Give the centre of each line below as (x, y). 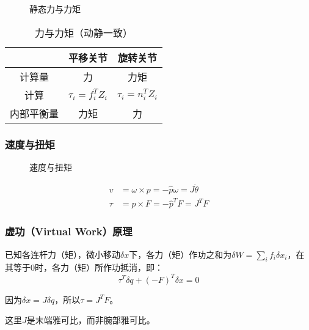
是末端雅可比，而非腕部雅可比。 (91, 320)
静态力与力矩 (55, 9)
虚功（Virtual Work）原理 (69, 231)
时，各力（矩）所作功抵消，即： (99, 267)
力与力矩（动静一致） (83, 32)
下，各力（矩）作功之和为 (180, 254)
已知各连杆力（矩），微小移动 (63, 254)
